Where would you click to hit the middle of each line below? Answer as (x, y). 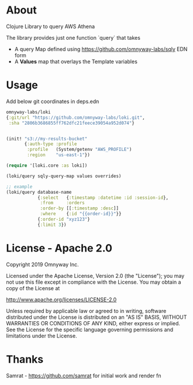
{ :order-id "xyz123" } (64, 219)
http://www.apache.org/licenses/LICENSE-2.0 (61, 300)
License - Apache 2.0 (59, 248)
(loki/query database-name (39, 192)
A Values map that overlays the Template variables (76, 61)
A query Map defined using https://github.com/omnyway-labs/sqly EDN (101, 49)
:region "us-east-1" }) (59, 155)
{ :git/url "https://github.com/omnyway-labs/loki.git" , (75, 118)
